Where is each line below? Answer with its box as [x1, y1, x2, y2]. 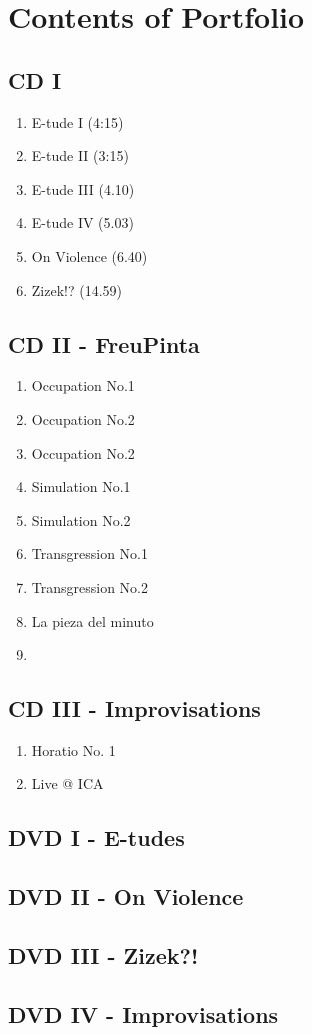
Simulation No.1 [31, 476, 131, 497]
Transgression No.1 [31, 543, 148, 564]
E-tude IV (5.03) [31, 212, 134, 233]
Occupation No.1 [31, 375, 135, 396]
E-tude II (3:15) [31, 145, 129, 166]
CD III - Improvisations [8, 693, 261, 724]
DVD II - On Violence [8, 881, 244, 912]
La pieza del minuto [31, 610, 154, 631]
